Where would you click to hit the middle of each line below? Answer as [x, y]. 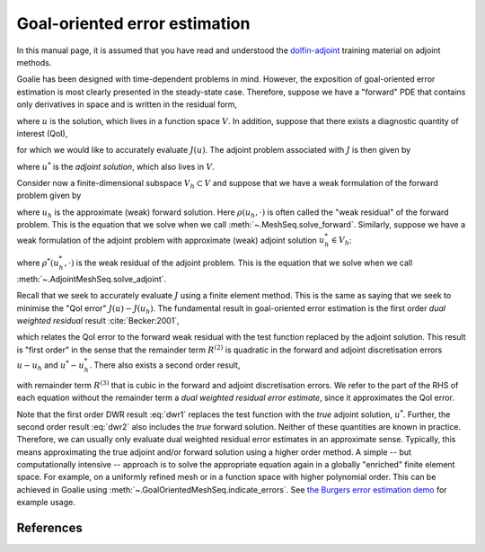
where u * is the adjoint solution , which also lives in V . [116, 166]
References [49, 528]
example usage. [46, 503]
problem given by [49, 196]
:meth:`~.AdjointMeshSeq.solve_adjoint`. [92, 279]
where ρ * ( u [38, 263]
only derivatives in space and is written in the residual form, [127, 104]
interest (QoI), [42, 133]
